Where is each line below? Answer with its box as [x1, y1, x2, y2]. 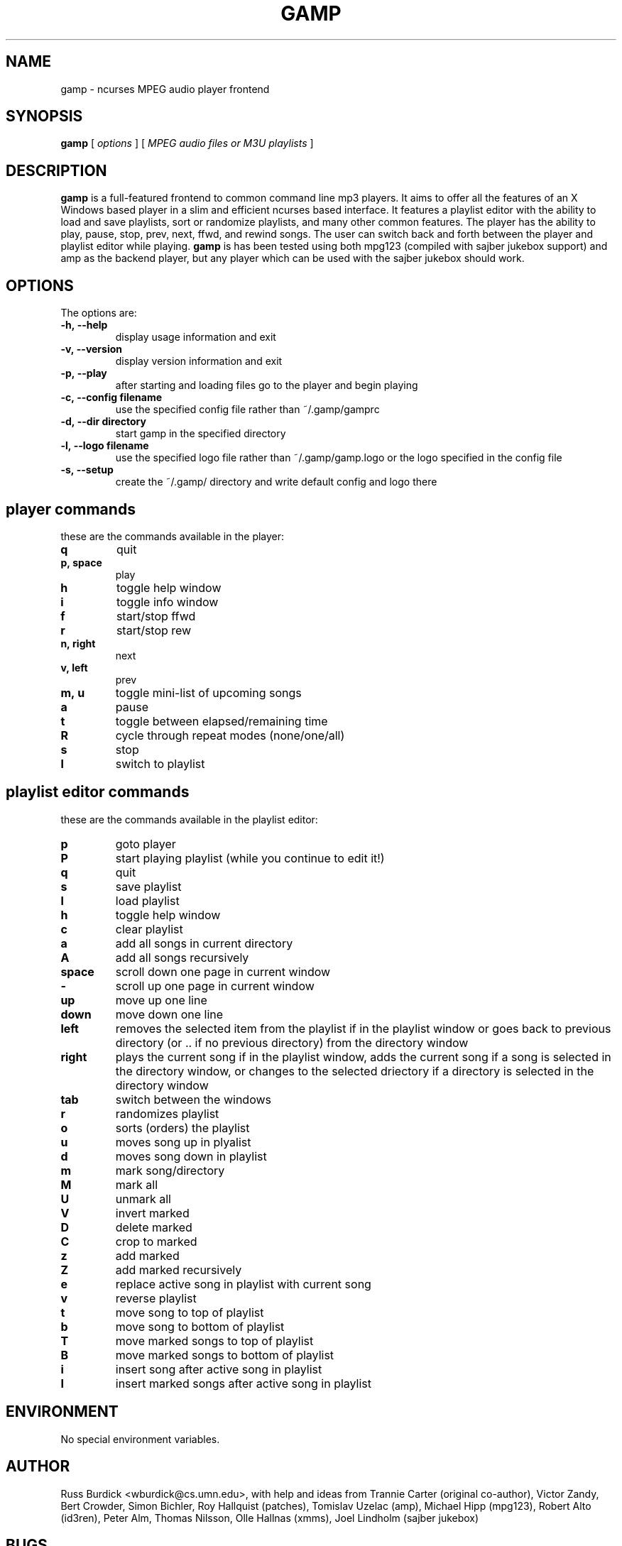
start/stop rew [116, 623, 192, 637]
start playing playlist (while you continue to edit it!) [115, 850, 385, 865]
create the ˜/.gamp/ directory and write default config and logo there [115, 476, 437, 488]
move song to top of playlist [115, 1305, 264, 1320]
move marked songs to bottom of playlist [115, 1347, 334, 1362]
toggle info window [116, 594, 219, 609]
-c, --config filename [60, 391, 163, 404]
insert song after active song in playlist [115, 1361, 322, 1376]
